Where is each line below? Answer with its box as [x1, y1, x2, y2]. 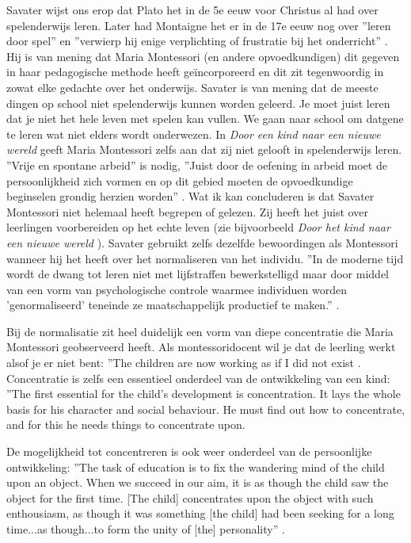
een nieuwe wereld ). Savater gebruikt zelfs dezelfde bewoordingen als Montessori [6, 234, 398, 250]
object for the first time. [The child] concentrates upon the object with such [6, 489, 374, 506]
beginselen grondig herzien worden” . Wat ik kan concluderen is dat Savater [6, 188, 375, 205]
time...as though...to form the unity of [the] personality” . [6, 521, 285, 537]
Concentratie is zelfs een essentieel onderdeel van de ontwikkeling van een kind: [6, 369, 390, 386]
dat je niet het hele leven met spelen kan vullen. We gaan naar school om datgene [6, 110, 404, 127]
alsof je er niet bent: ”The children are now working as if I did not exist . [6, 354, 361, 371]
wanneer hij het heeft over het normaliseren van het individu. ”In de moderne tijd [6, 250, 404, 266]
